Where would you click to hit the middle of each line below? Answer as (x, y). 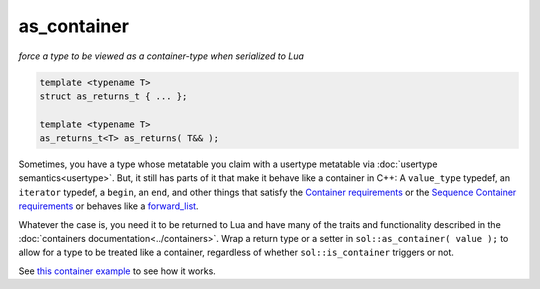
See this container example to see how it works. (117, 271)
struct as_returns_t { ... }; (113, 96)
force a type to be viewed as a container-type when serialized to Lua (161, 56)
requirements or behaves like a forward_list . (108, 206)
